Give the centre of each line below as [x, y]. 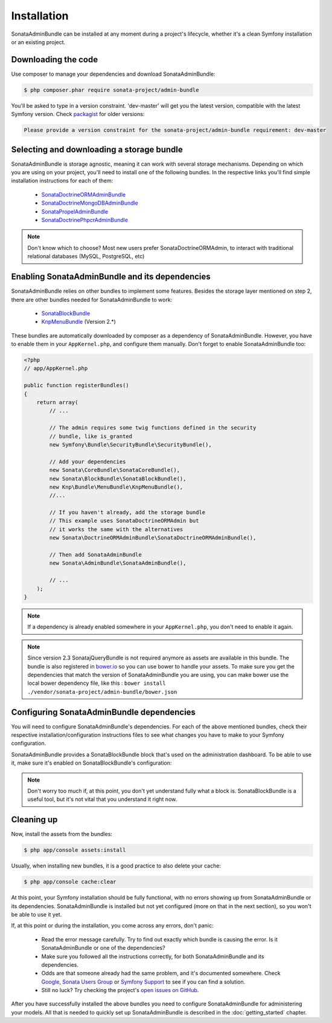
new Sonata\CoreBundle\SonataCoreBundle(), [115, 470]
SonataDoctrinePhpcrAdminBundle [85, 220]
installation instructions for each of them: [62, 181]
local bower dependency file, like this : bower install [97, 683]
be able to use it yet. [37, 914]
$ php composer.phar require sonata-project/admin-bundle [111, 90]
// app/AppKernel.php [56, 368]
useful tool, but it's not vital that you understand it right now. [102, 799]
